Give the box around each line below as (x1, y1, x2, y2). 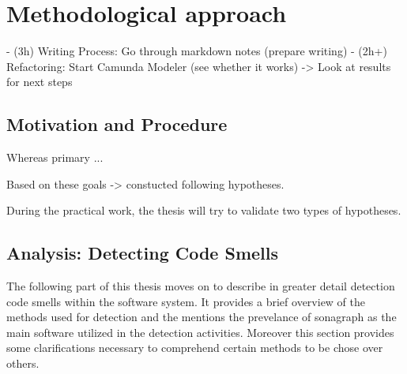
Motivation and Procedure (6, 112, 228, 137)
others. (6, 355, 40, 372)
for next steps (6, 73, 73, 90)
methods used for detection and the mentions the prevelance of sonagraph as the (6, 309, 397, 325)
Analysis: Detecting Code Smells (6, 241, 279, 265)
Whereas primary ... (6, 149, 104, 166)
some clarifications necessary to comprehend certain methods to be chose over (6, 339, 383, 356)
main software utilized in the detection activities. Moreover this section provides (6, 324, 394, 340)
